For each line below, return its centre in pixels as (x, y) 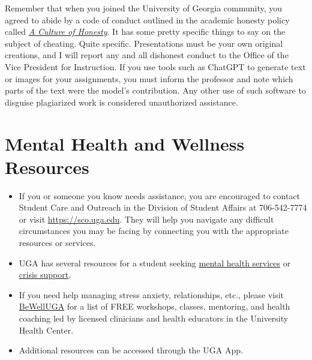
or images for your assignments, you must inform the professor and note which (149, 78)
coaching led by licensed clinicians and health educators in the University (154, 318)
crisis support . (45, 274)
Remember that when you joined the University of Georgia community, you (144, 8)
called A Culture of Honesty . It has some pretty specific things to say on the (145, 31)
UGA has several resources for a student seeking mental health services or (155, 262)
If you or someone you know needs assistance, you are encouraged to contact (160, 195)
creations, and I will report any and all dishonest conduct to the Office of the (147, 55)
